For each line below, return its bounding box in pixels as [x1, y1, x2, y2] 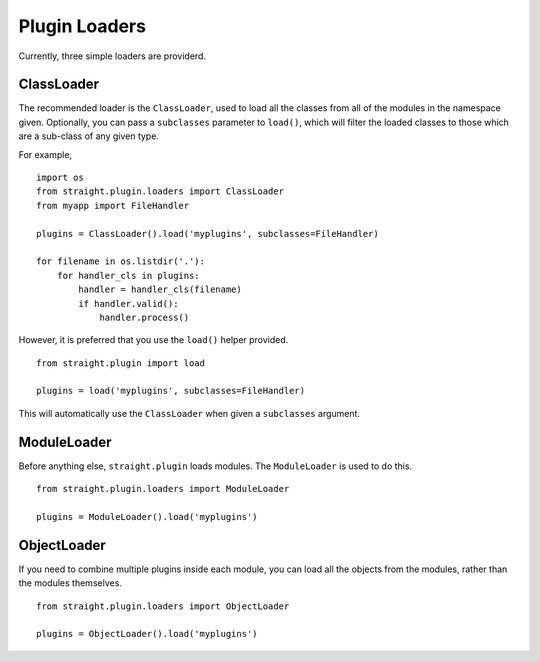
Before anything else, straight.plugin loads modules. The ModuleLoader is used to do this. [18, 460, 413, 472]
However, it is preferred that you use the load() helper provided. [18, 334, 289, 346]
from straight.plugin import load [36, 357, 205, 369]
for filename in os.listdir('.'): [36, 256, 205, 267]
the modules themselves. [18, 577, 122, 589]
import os [36, 172, 84, 184]
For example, [18, 148, 73, 160]
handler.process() [99, 311, 190, 323]
